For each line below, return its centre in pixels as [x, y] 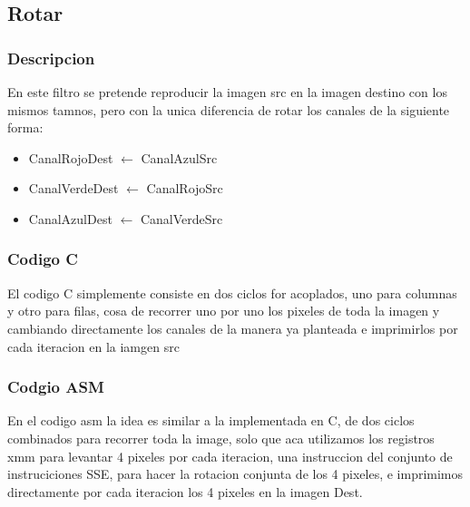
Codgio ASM [56, 387]
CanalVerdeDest [73, 188]
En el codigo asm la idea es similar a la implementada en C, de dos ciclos [211, 420]
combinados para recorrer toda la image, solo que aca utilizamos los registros [221, 438]
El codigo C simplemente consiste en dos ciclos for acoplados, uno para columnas [232, 292]
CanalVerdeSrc [181, 218]
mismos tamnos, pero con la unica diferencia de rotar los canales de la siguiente [229, 109]
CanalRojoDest [71, 157]
